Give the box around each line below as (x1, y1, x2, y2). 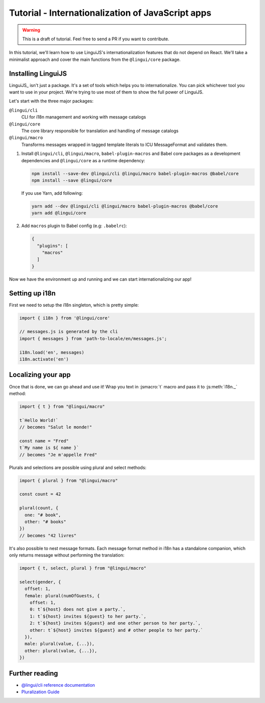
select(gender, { (19, 579, 61, 585)
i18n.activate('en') (19, 356, 69, 362)
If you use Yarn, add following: (21, 190, 83, 196)
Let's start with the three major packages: (9, 98, 94, 104)
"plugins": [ (37, 243, 68, 248)
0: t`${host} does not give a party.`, (29, 607, 126, 612)
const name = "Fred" (19, 438, 69, 443)
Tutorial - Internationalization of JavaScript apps (9, 7, 212, 18)
